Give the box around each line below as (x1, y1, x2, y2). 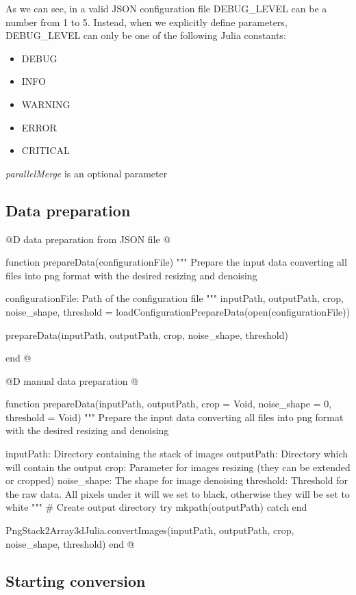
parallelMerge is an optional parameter (5, 166, 168, 180)
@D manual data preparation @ (5, 373, 138, 388)
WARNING (21, 97, 71, 111)
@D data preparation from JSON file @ (5, 231, 171, 246)
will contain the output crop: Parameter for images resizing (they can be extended (5, 459, 351, 474)
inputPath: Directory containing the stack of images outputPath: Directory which (5, 446, 348, 461)
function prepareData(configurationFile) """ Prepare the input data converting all (5, 255, 347, 269)
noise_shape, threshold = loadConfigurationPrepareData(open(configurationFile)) (5, 304, 351, 318)
